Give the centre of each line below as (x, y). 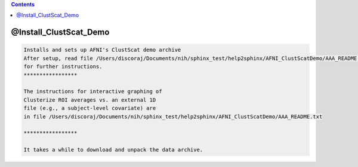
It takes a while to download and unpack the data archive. (113, 150)
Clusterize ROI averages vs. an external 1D (90, 100)
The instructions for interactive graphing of (93, 92)
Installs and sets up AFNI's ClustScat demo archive (102, 50)
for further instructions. (63, 67)
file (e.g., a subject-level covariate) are (90, 108)
